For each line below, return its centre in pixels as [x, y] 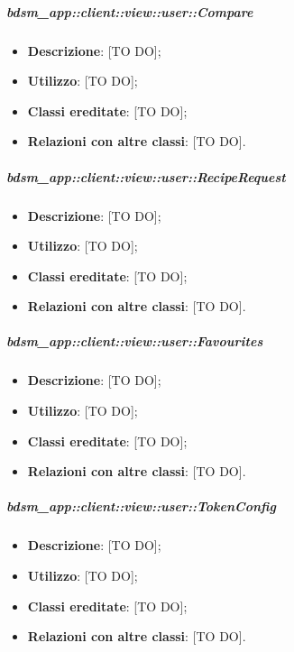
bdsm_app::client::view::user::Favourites [135, 341]
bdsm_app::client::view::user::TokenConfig [141, 506]
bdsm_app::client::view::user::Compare [130, 11]
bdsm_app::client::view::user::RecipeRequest [146, 176]
